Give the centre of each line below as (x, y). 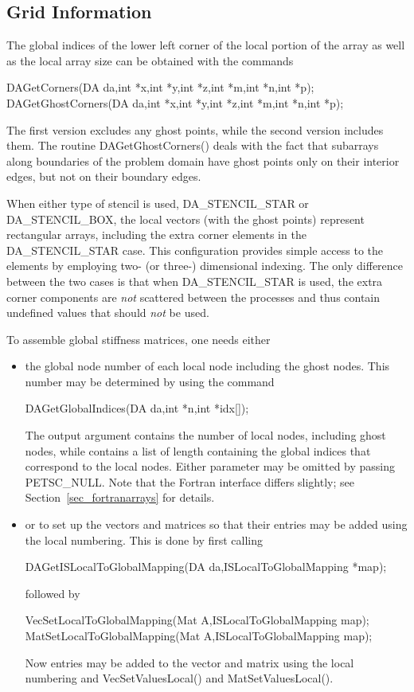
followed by (53, 593)
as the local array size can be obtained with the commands (150, 60)
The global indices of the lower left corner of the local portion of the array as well (206, 45)
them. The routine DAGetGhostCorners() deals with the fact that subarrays (193, 145)
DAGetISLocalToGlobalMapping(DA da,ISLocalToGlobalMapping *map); (206, 567)
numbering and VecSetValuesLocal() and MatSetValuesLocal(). (179, 678)
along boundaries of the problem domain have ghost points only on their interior (203, 160)
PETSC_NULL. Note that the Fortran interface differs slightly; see (189, 481)
